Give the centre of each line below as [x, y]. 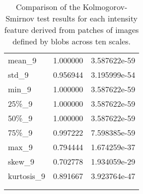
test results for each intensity [87, 18]
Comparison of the [48, 7]
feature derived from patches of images [71, 30]
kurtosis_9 [27, 176]
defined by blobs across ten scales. [72, 41]
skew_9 [21, 161]
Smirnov [20, 18]
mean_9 [22, 60]
